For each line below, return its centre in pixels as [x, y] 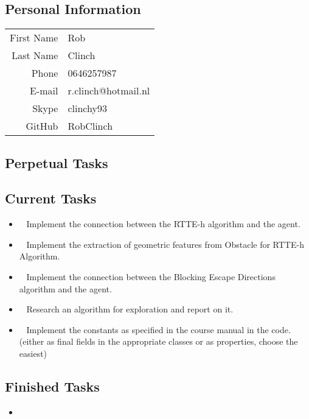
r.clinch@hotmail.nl [109, 91]
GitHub [42, 126]
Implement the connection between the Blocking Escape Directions [151, 276]
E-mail [44, 91]
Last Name [35, 55]
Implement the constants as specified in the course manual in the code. [158, 329]
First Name [34, 38]
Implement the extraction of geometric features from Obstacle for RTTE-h [165, 244]
